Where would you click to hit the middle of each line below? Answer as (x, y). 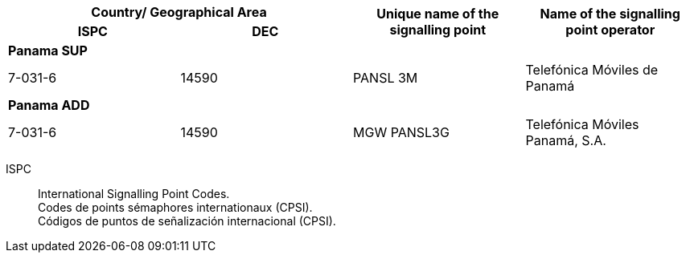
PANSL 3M (386, 78)
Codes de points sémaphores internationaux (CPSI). (175, 207)
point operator (610, 30)
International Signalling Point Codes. (134, 194)
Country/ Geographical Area (179, 12)
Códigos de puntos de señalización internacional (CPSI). (187, 221)
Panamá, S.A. (566, 140)
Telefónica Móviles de (592, 70)
